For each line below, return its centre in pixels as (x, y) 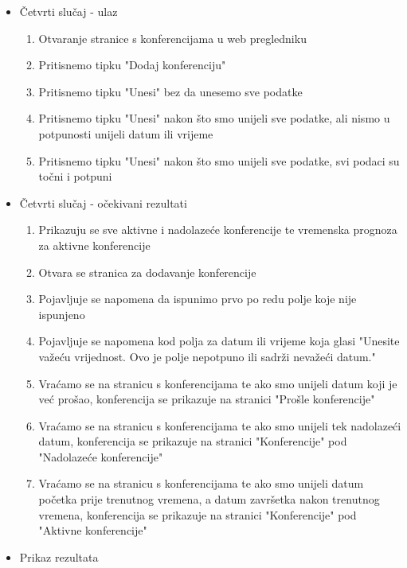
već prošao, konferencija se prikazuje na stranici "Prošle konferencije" (207, 399)
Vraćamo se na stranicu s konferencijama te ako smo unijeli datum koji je (218, 383)
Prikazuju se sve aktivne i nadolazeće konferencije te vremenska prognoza (218, 230)
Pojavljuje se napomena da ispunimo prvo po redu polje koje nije (198, 299)
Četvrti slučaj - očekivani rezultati (103, 202)
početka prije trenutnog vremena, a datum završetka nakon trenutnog (209, 499)
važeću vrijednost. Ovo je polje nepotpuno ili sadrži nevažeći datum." (207, 356)
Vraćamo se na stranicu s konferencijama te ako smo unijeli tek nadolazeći (220, 425)
